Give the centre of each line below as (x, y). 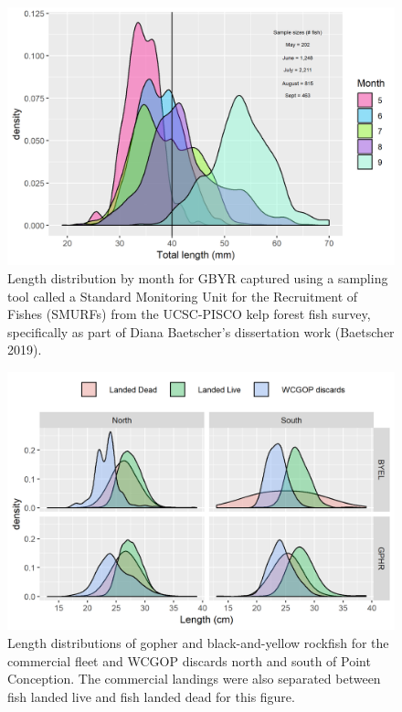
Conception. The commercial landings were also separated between (194, 679)
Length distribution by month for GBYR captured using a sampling (198, 277)
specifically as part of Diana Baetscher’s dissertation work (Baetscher (201, 331)
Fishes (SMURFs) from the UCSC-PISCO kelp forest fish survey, (189, 314)
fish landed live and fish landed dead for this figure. (151, 696)
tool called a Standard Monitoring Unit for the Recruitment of (183, 296)
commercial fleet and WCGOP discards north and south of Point (189, 660)
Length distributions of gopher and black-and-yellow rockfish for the (198, 642)
